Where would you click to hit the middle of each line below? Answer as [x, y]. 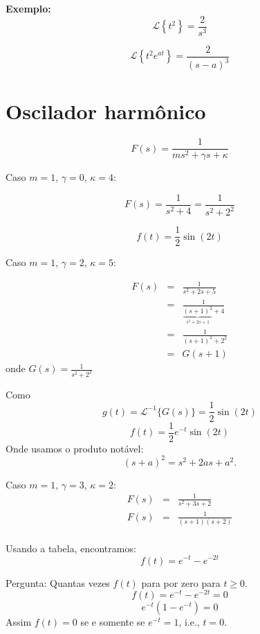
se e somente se [113, 622]
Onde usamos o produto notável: [75, 448]
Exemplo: [28, 8]
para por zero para [181, 582]
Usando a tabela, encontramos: [71, 548]
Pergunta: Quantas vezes [58, 582]
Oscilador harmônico [106, 111]
